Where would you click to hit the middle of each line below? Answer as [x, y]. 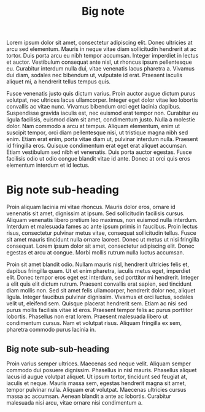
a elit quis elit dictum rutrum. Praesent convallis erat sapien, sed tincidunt [99, 284]
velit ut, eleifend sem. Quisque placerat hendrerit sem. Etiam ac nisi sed [97, 303]
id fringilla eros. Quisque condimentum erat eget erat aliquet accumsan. [97, 146]
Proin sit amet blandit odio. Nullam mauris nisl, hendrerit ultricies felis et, [98, 264]
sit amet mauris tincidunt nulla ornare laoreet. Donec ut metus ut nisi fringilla [103, 240]
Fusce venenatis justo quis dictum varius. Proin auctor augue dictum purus [101, 94]
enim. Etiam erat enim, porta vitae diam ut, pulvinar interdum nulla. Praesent [102, 139]
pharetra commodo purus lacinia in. [51, 330]
